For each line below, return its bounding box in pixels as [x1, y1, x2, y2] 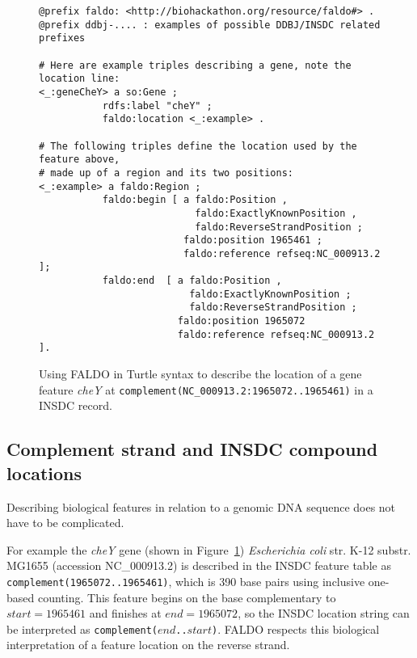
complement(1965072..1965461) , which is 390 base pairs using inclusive [6, 572, 365, 589]
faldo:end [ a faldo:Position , [102, 275, 282, 287]
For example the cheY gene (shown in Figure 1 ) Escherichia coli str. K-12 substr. [6, 541, 411, 558]
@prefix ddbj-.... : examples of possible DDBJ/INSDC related [39, 19, 381, 31]
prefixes [39, 32, 86, 44]
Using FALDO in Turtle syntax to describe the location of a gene [39, 365, 362, 382]
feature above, [39, 154, 120, 166]
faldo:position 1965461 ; [183, 234, 322, 247]
